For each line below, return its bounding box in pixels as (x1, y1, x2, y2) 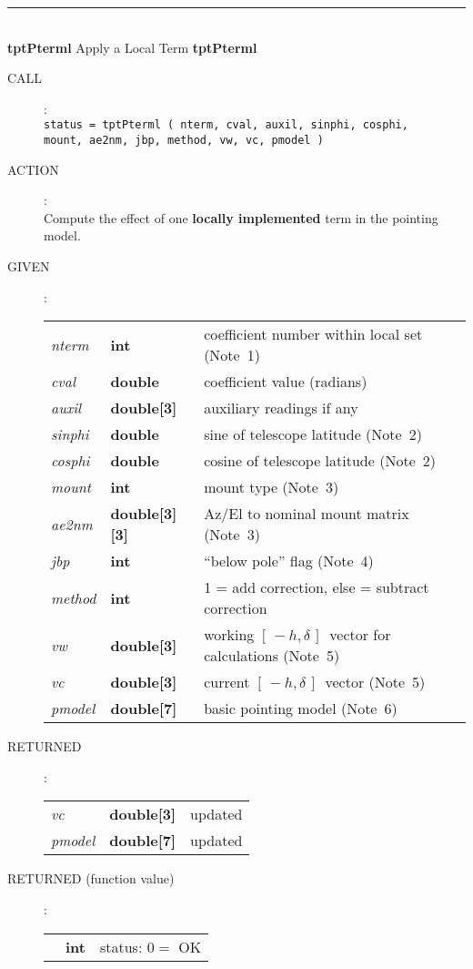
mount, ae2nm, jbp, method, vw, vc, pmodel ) (44, 134, 324, 148)
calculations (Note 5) (204, 645, 340, 667)
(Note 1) (204, 344, 260, 366)
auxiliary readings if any (204, 397, 358, 419)
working (204, 624, 255, 646)
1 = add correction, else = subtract (204, 576, 429, 598)
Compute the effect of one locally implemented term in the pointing (44, 208, 438, 227)
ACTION (7, 159, 59, 178)
